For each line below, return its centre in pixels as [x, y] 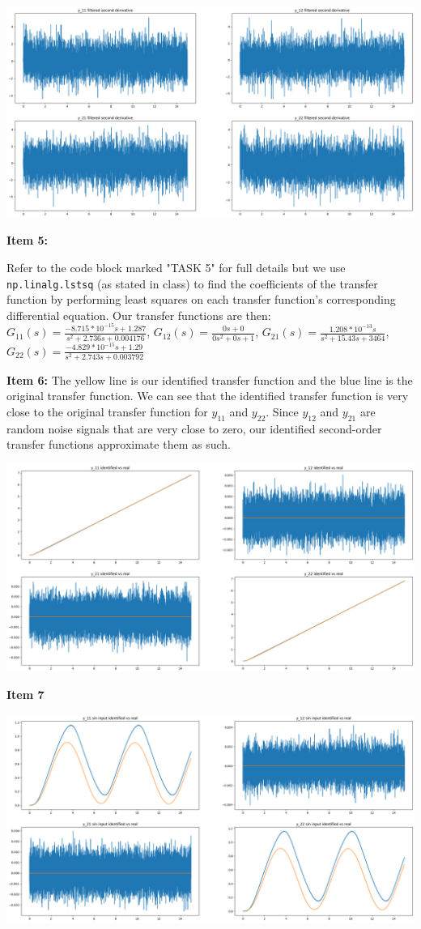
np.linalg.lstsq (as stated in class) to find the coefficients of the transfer [192, 283]
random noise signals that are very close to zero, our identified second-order [194, 428]
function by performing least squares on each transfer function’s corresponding [201, 299]
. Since [282, 411]
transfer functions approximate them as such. [119, 444]
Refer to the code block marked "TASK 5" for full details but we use [176, 268]
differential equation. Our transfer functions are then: [139, 315]
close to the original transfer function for [107, 411]
